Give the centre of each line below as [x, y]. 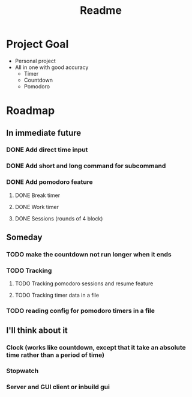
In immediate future [44, 133]
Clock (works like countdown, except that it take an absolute [96, 347]
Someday [25, 238]
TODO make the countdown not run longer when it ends [89, 254]
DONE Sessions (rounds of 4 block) [59, 218]
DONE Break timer [37, 195]
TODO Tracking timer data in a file [57, 295]
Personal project [35, 61]
